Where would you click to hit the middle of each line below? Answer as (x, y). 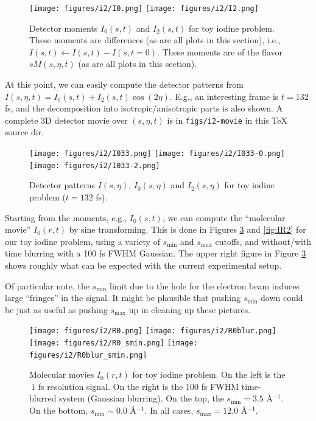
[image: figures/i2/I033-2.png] (95, 165)
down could (282, 298)
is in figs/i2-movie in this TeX (227, 120)
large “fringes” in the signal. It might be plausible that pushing (123, 298)
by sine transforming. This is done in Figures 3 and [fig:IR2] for (188, 229)
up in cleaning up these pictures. (190, 309)
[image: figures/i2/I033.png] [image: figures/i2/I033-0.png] (157, 154)
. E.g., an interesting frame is (224, 96)
